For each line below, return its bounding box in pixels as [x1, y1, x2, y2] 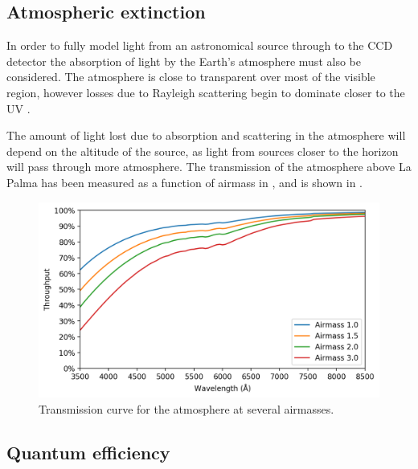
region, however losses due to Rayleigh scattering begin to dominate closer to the [6, 84, 405, 100]
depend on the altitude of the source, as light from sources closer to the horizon [6, 142, 399, 159]
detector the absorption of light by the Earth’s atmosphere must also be [6, 52, 361, 69]
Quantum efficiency [6, 439, 170, 464]
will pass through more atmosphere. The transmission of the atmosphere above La [6, 158, 412, 175]
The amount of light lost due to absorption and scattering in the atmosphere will [6, 127, 406, 144]
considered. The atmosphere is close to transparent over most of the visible [6, 68, 375, 85]
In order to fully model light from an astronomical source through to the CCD [6, 37, 393, 54]
